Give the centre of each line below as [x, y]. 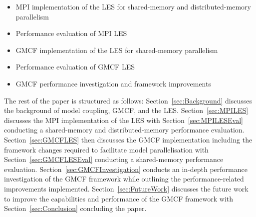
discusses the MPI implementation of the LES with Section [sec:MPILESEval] [124, 120]
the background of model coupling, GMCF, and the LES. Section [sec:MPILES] [126, 110]
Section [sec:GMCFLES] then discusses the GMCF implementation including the [128, 139]
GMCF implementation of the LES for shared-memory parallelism [117, 50]
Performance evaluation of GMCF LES [75, 67]
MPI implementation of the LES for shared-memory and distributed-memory [133, 6]
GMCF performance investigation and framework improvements [113, 83]
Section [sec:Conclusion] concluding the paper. [75, 208]
